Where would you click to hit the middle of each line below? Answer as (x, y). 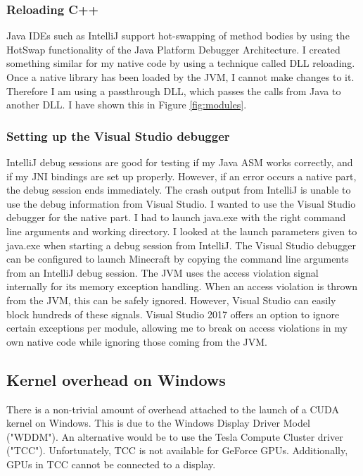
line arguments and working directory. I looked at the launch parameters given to (182, 231)
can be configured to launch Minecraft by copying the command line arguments (178, 259)
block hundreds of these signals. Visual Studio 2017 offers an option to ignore (173, 314)
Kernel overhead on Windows (116, 379)
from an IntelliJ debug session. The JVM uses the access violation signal (163, 272)
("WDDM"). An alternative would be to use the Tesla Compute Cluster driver (175, 436)
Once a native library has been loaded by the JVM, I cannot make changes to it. (180, 77)
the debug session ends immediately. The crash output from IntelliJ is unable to (179, 190)
